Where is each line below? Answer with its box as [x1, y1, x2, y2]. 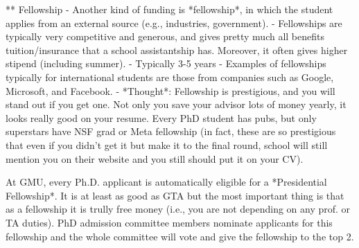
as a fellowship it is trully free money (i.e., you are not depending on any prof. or [6, 202, 351, 216]
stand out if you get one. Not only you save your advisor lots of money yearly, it [6, 97, 347, 112]
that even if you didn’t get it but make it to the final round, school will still [6, 137, 328, 152]
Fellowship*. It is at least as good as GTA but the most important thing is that [6, 188, 344, 202]
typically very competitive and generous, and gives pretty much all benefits [6, 29, 325, 44]
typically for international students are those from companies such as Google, [6, 69, 334, 84]
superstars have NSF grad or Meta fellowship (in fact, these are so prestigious [6, 124, 336, 139]
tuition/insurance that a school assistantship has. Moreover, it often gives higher [6, 42, 348, 57]
